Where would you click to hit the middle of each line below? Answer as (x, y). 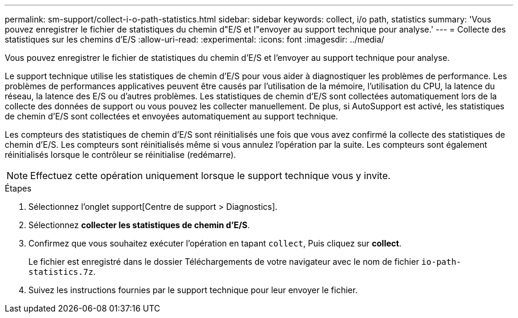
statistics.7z (61, 272)
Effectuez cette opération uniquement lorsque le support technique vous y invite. (211, 176)
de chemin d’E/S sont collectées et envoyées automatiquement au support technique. (171, 116)
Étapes (18, 188)
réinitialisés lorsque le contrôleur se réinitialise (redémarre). (121, 155)
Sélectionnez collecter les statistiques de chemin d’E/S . (139, 225)
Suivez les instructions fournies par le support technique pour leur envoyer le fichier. (193, 290)
